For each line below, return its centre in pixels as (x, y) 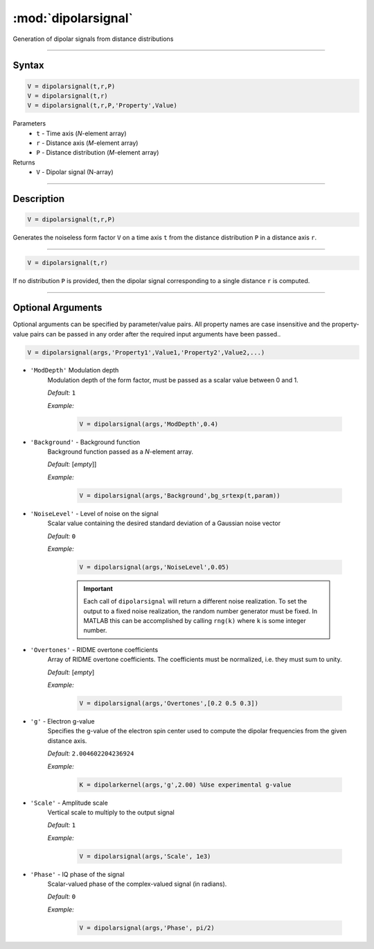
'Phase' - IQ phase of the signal (77, 874)
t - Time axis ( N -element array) (82, 133)
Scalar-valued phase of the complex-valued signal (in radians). (137, 884)
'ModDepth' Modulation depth (74, 370)
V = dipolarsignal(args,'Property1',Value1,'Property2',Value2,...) (146, 352)
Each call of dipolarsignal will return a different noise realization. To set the (195, 601)
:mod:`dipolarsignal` (73, 18)
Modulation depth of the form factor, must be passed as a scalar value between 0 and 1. (173, 380)
